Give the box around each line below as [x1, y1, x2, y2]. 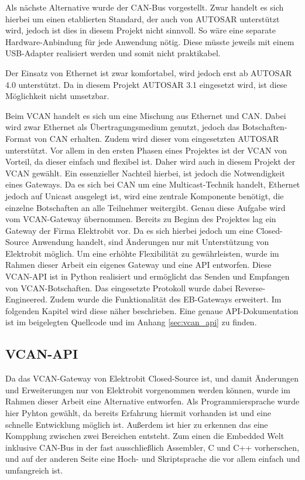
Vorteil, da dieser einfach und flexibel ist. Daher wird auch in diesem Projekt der [5, 155, 296, 168]
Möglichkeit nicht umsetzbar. [5, 90, 109, 102]
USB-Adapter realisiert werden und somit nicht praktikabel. [5, 47, 221, 59]
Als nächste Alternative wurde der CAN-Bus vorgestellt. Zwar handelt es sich [5, 1, 284, 13]
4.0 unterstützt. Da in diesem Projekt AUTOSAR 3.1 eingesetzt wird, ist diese [5, 78, 287, 90]
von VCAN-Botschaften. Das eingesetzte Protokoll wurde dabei [5, 281, 232, 294]
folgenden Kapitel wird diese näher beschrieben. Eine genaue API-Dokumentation [5, 304, 299, 316]
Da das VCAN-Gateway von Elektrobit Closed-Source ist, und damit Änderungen [5, 372, 299, 384]
